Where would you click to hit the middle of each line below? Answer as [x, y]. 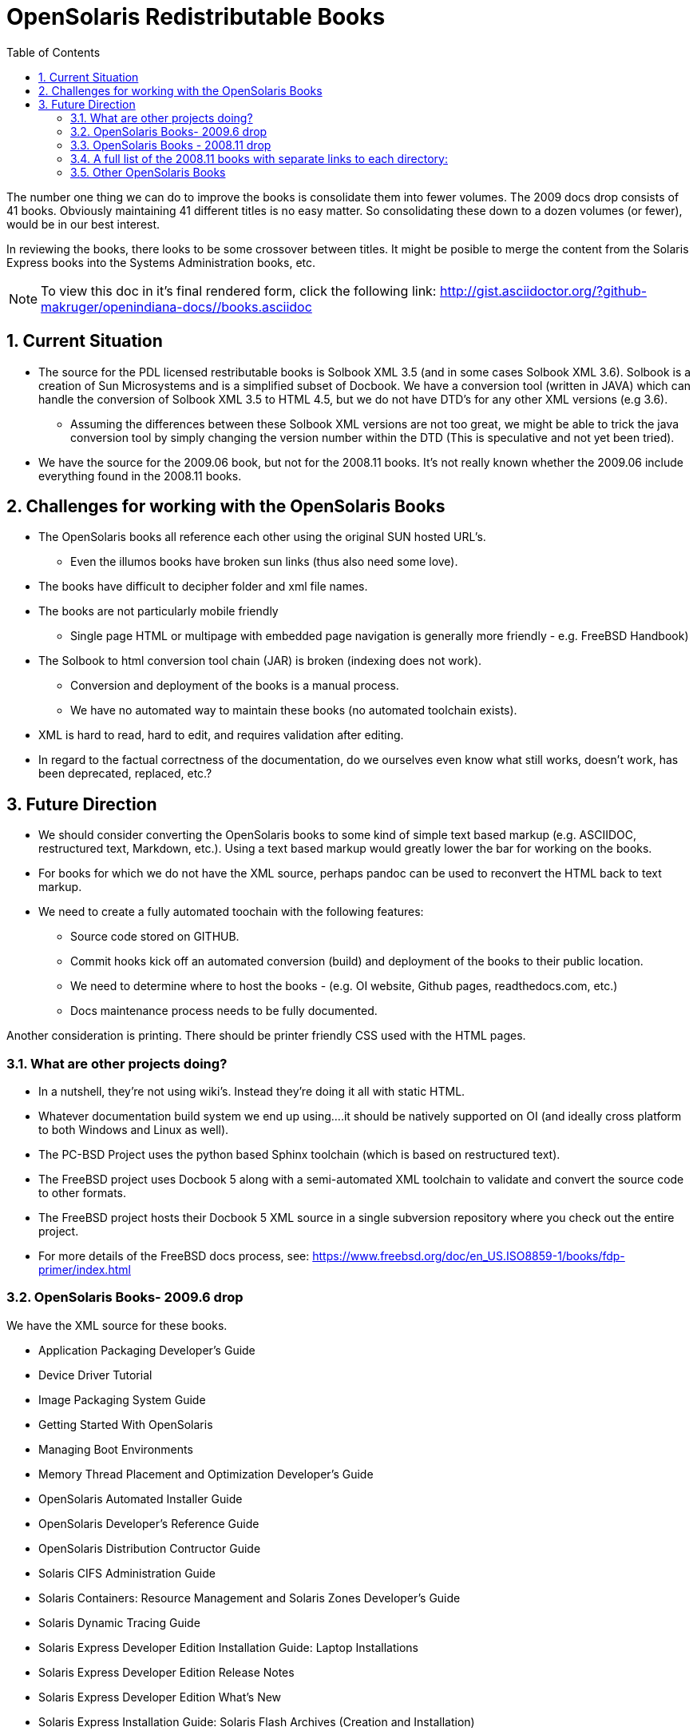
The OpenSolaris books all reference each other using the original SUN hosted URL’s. [262, 537]
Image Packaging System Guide [122, 1399]
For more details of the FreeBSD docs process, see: [174, 1256]
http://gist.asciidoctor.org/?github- [543, 290]
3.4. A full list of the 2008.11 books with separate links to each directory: [259, 158]
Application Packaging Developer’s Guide [147, 1350]
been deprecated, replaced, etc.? [125, 774]
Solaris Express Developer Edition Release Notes [166, 1672]
